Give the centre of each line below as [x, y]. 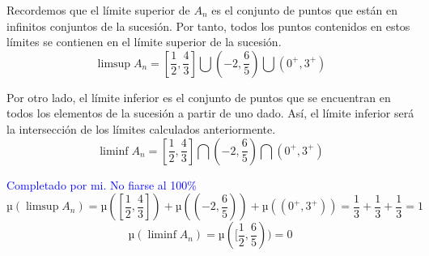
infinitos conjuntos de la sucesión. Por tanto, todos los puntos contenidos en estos [208, 26]
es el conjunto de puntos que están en [304, 10]
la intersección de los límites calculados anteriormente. [141, 128]
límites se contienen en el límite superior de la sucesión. [144, 42]
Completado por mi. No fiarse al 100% [102, 184]
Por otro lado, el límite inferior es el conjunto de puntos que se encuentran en [199, 97]
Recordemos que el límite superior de [98, 10]
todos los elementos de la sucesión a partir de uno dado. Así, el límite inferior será [210, 113]
